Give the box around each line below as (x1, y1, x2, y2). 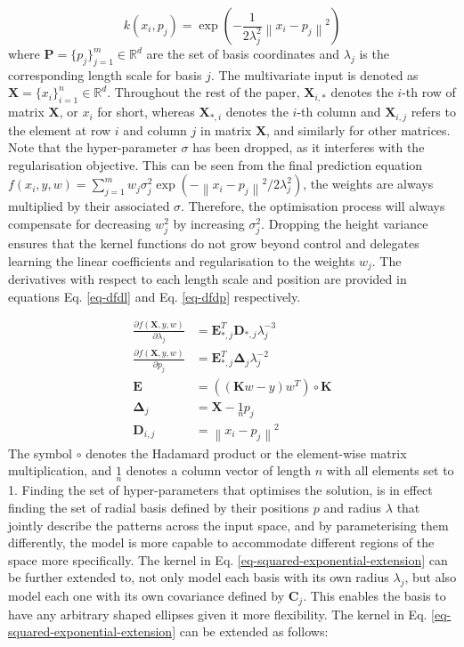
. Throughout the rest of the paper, (107, 83, 300, 101)
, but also (404, 568, 457, 586)
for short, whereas (97, 102, 195, 121)
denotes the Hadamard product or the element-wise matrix (85, 443, 407, 462)
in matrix (199, 120, 252, 139)
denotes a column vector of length (126, 461, 312, 480)
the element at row (8, 120, 111, 139)
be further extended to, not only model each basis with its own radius (8, 568, 389, 586)
